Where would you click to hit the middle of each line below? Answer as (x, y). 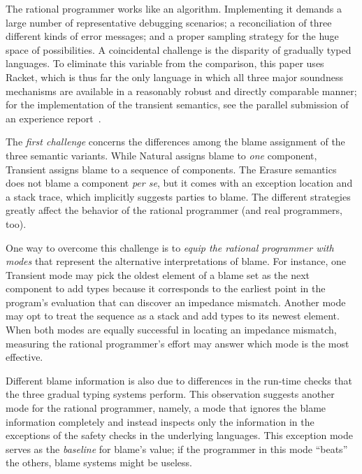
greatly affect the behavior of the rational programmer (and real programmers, (174, 210)
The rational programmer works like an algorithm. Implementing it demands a (174, 8)
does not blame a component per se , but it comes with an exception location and (179, 183)
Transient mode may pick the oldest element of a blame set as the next (158, 274)
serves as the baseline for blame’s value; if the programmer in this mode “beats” (177, 448)
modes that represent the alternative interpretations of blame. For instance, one (176, 261)
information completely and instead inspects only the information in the (160, 421)
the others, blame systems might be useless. (99, 462)
